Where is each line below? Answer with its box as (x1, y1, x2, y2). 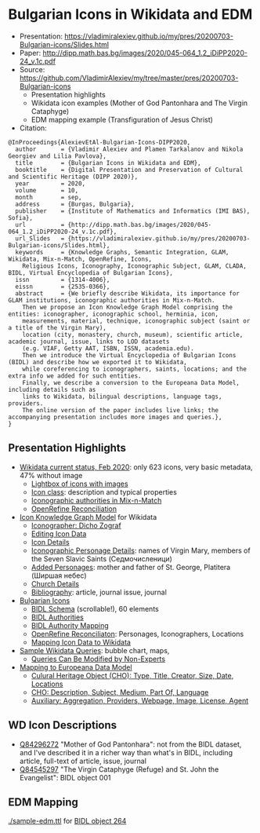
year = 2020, (15, 179, 86, 188)
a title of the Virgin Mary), (8, 323, 107, 331)
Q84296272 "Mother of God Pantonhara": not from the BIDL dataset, (19, 740, 242, 749)
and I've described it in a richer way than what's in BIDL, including (19, 747, 233, 757)
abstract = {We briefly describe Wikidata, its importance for (15, 289, 240, 298)
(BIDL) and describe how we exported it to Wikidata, (8, 358, 188, 366)
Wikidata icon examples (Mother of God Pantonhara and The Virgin (31, 98, 248, 108)
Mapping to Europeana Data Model (19, 662, 132, 672)
